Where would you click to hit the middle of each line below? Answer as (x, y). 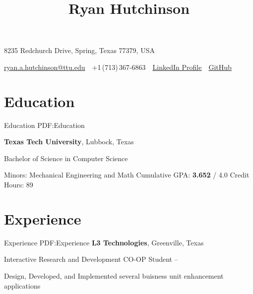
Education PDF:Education (44, 125)
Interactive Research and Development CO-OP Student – (91, 259)
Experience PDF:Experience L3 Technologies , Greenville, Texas (104, 242)
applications (22, 285)
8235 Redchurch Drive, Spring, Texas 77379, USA (79, 50)
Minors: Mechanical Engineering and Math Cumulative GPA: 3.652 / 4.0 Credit (127, 175)
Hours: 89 (19, 185)
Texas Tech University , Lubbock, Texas (69, 142)
